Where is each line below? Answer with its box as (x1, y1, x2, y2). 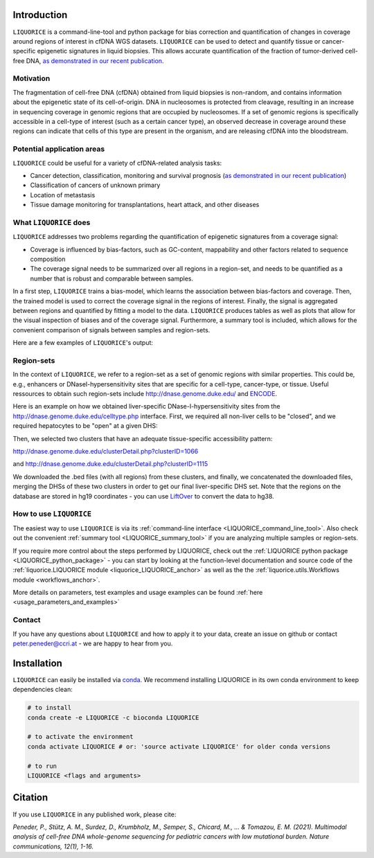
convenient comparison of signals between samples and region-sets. (12, 325, 211, 334)
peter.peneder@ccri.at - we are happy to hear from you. (12, 639, 173, 647)
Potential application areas (12, 144, 105, 154)
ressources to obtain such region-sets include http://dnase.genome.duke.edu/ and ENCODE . (12, 390, 277, 398)
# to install (27, 704, 72, 712)
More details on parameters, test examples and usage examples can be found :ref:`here (12, 589, 263, 597)
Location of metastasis (30, 190, 96, 199)
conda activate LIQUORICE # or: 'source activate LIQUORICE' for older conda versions (27, 742, 331, 751)
